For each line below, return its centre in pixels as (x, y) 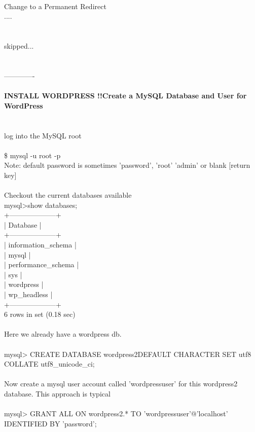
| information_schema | (40, 245)
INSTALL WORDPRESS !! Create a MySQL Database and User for (125, 96)
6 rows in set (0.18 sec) (40, 314)
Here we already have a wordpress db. (63, 334)
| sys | (13, 274)
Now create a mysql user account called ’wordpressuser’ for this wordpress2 (121, 384)
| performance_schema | (42, 264)
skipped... (19, 46)
